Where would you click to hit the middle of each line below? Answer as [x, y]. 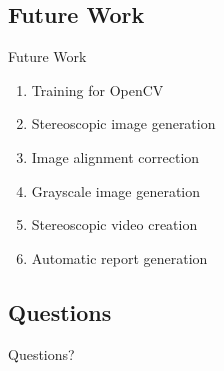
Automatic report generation [119, 257]
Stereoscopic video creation [114, 224]
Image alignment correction [115, 156]
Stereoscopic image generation [123, 123]
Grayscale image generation [116, 190]
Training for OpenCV [97, 89]
